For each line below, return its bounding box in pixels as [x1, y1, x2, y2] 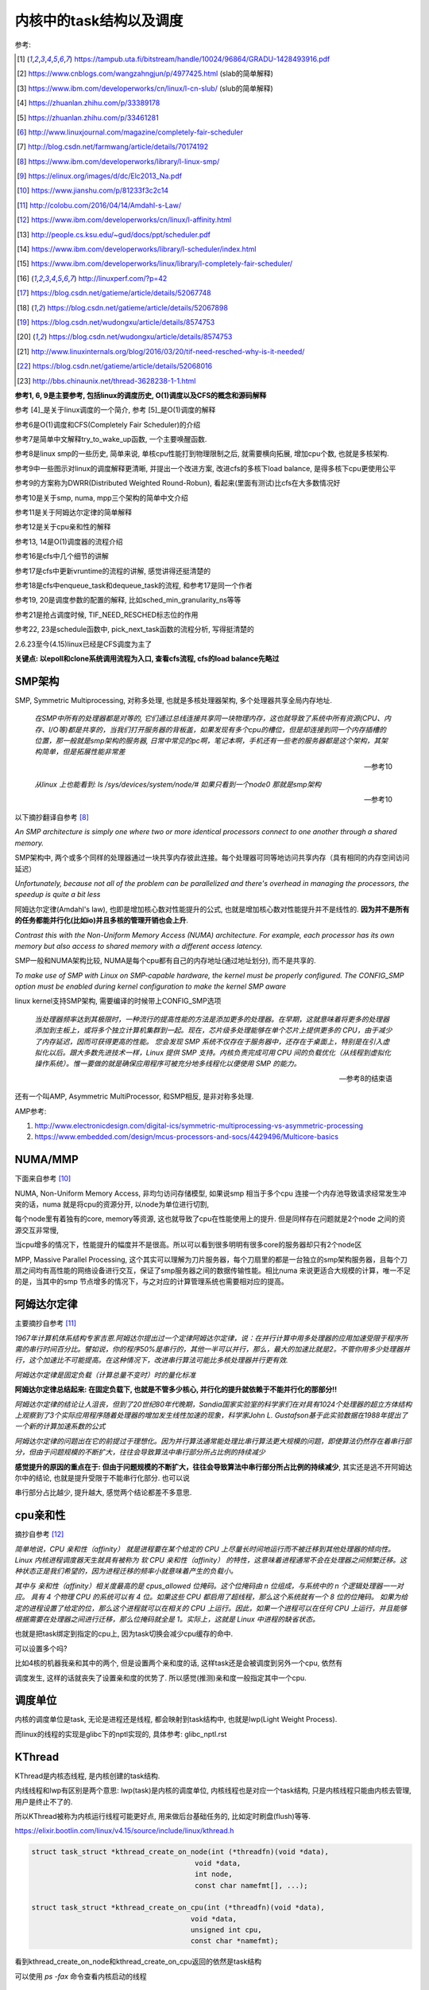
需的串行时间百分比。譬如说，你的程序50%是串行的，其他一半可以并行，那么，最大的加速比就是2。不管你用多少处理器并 [14, 1344, 411, 1354]
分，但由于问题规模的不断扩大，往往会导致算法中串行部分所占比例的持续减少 [14, 1447, 265, 1457]
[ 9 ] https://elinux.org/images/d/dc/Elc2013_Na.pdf [17, 171, 183, 181]
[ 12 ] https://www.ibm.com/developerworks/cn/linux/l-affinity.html [17, 215, 232, 224]
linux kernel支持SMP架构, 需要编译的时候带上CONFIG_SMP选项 [14, 996, 222, 1006]
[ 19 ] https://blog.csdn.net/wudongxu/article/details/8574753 [17, 317, 215, 326]
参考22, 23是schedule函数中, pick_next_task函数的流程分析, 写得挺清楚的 [14, 625, 254, 634]
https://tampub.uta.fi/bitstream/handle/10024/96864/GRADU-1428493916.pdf [74, 54, 330, 64]
